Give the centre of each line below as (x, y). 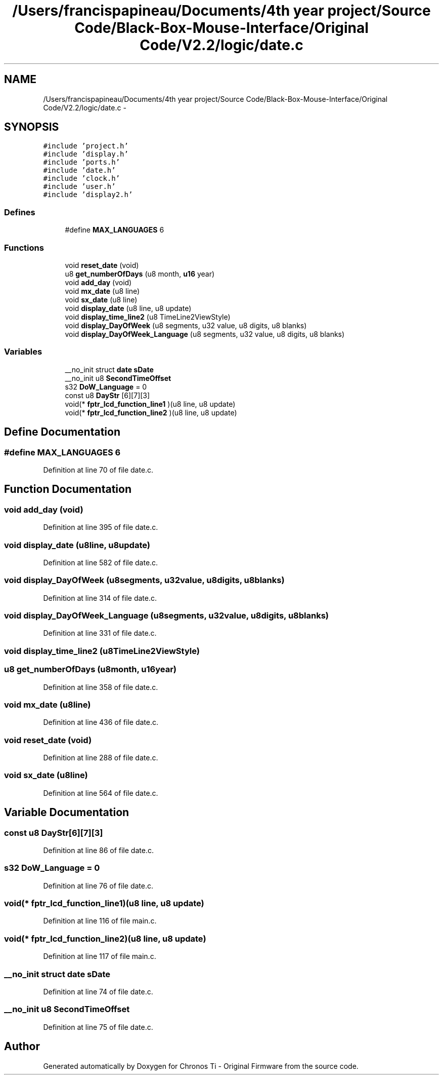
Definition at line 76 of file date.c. (98, 885)
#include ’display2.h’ (88, 195)
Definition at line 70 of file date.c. (98, 470)
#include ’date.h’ (79, 170)
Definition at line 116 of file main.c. (100, 921)
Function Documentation (68, 489)
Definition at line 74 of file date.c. (98, 991)
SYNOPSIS (32, 127)
